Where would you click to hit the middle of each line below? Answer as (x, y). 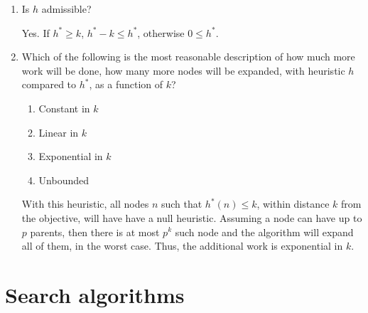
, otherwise (161, 32)
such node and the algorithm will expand (264, 232)
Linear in (59, 132)
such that (182, 204)
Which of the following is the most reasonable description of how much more (188, 57)
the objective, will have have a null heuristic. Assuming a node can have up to (192, 217)
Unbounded (64, 180)
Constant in (64, 108)
